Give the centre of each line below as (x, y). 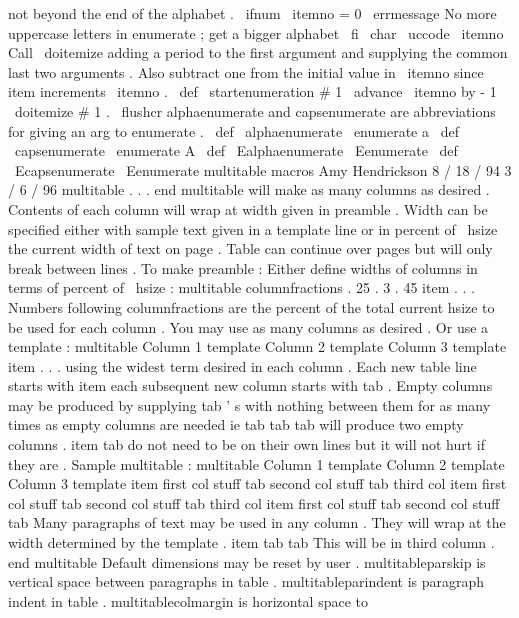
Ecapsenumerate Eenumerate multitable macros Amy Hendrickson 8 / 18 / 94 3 (263, 169)
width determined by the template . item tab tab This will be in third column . (251, 542)
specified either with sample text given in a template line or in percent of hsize (253, 228)
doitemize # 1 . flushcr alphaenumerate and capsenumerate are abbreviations (255, 110)
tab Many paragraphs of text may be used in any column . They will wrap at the (257, 522)
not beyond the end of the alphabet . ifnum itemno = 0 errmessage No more (252, 13)
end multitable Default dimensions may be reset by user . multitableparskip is (247, 561)
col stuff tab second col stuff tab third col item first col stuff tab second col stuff (254, 502)
